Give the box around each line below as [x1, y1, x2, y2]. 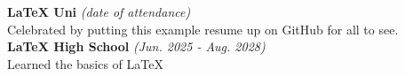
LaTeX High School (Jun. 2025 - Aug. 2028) [7, 37, 266, 56]
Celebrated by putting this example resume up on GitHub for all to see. [7, 19, 399, 38]
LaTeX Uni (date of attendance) [7, 3, 191, 20]
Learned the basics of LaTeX [7, 54, 163, 72]
